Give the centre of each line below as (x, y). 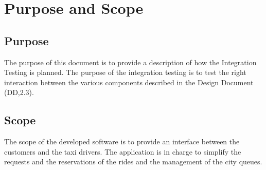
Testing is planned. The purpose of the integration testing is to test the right (125, 72)
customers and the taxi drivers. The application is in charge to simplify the (123, 151)
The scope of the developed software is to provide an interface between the (122, 141)
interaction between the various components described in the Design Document (129, 82)
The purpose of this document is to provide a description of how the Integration (130, 62)
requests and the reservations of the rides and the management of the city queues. (133, 162)
